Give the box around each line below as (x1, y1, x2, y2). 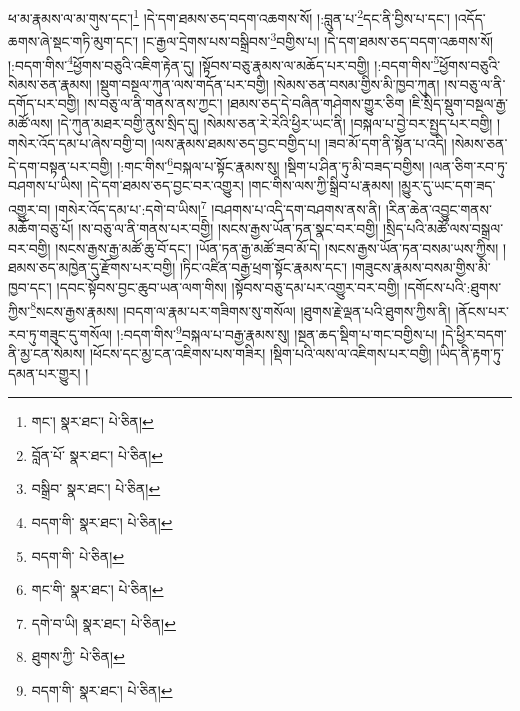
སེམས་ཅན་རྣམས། (8, 73, 92, 94)
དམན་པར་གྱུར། (8, 362, 81, 383)
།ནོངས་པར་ (455, 300, 509, 321)
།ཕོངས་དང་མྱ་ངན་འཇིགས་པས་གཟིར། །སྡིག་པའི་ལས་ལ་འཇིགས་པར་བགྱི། (89, 343, 432, 364)
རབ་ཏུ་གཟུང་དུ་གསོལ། (8, 323, 113, 344)
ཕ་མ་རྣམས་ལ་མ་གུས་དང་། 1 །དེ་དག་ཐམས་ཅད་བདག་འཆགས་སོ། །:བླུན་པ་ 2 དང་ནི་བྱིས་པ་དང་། (8, 5, 451, 28)
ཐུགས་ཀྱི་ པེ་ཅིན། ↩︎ (31, 646, 125, 667)
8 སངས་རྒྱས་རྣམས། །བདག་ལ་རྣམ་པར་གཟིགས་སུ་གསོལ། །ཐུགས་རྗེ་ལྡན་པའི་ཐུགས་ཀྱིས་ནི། (30, 297, 451, 321)
